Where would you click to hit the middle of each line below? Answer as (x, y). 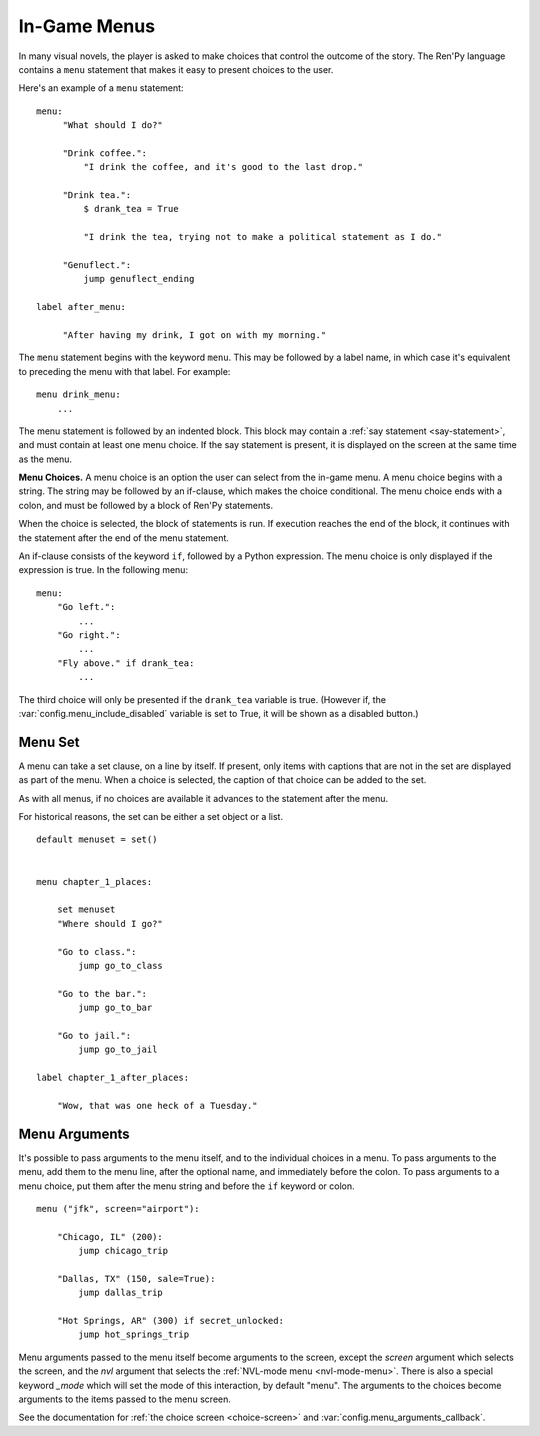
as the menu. (45, 459)
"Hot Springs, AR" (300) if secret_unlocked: (170, 1321)
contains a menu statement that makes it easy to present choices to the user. (176, 69)
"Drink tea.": (97, 195)
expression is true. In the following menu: (103, 570)
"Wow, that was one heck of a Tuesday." (157, 1105)
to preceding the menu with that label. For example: (124, 371)
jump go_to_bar (115, 1008)
